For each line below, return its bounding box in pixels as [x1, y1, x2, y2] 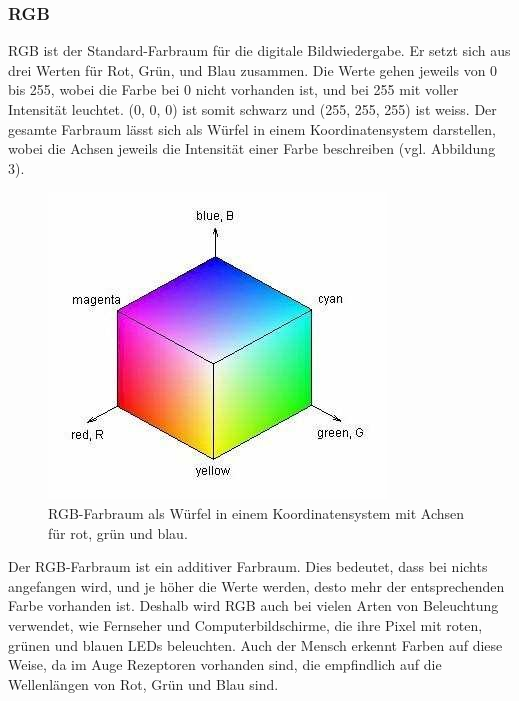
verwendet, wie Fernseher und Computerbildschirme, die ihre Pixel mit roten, [8, 614, 483, 635]
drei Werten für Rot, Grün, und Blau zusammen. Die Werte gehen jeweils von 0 [8, 59, 498, 80]
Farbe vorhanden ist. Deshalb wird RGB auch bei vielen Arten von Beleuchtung [8, 595, 499, 616]
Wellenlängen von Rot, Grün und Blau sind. [8, 673, 279, 694]
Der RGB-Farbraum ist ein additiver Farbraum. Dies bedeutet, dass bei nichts [8, 556, 488, 577]
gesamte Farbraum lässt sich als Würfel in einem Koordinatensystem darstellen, [8, 118, 496, 139]
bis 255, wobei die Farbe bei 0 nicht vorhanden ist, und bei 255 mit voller [8, 79, 459, 100]
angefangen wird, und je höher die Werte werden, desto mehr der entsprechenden [8, 575, 505, 596]
